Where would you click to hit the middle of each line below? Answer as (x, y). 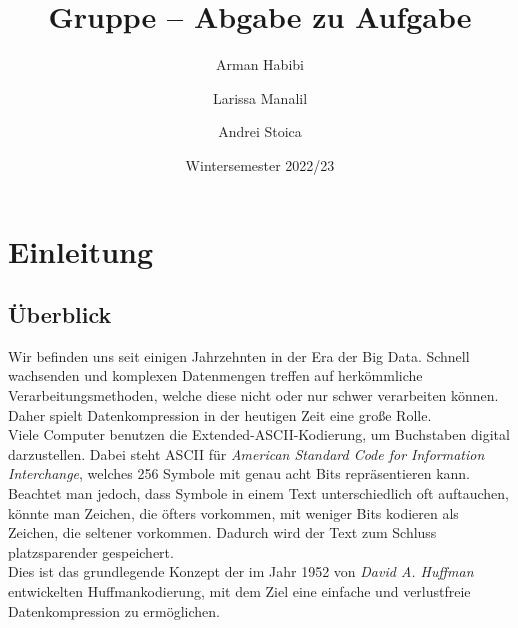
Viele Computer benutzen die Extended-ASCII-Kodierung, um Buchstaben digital (259, 434)
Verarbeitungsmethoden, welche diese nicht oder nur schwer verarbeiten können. (253, 395)
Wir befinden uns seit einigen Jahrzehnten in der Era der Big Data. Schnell (239, 355)
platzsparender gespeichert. (91, 551)
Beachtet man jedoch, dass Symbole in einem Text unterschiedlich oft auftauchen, (258, 493)
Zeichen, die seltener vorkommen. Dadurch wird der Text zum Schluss (222, 532)
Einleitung (81, 250)
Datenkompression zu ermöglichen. (114, 610)
